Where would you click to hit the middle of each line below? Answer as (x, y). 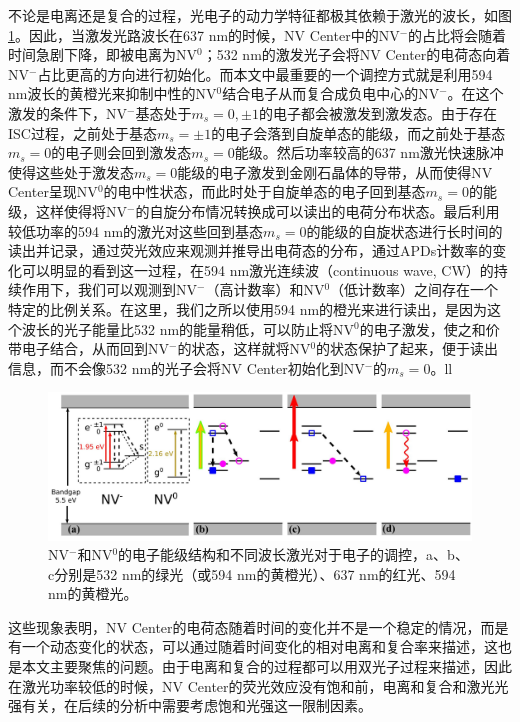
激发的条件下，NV (67, 112)
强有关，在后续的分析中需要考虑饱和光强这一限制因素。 (190, 705)
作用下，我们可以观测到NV (109, 289)
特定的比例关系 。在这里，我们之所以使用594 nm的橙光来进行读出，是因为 (248, 308)
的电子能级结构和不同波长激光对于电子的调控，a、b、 (293, 554)
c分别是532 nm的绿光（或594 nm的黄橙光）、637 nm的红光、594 (252, 573)
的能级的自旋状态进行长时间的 (404, 230)
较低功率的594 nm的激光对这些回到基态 (136, 230)
